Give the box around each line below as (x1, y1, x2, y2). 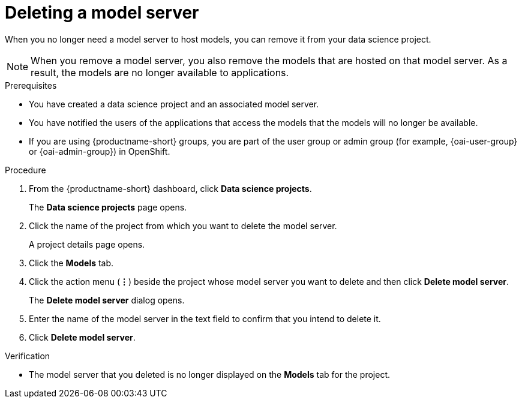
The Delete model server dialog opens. (29, 294, 185, 305)
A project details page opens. (29, 239, 145, 249)
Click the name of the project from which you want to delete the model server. (29, 220, 337, 231)
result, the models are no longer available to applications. (31, 66, 289, 79)
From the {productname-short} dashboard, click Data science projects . (29, 183, 312, 194)
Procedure (5, 164, 46, 175)
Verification (5, 350, 50, 361)
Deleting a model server (5, 2, 199, 23)
